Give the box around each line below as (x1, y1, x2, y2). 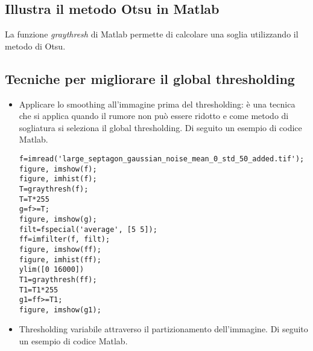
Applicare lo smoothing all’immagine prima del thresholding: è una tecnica (19, 97, 296, 110)
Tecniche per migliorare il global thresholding (5, 69, 295, 88)
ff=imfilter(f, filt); (19, 235, 110, 244)
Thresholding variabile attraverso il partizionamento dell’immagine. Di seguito (19, 323, 308, 335)
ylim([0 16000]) (19, 265, 84, 274)
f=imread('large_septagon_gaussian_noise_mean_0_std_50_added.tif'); (19, 154, 305, 163)
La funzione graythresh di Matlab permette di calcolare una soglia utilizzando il (5, 28, 299, 40)
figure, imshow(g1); (19, 305, 101, 314)
